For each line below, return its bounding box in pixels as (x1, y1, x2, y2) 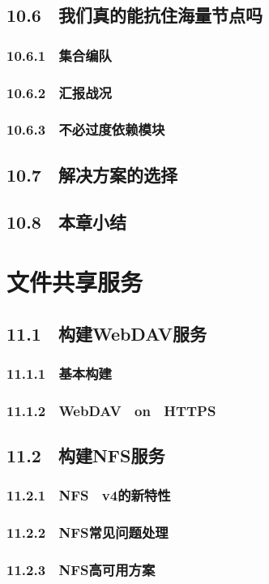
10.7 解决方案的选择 (6, 161, 177, 187)
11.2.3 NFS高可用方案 (6, 560, 156, 580)
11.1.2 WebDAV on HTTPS (6, 400, 216, 420)
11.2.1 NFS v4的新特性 (6, 485, 171, 505)
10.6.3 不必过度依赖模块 (6, 119, 165, 140)
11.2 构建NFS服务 (6, 443, 165, 468)
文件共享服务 (6, 265, 143, 298)
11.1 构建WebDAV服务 (6, 320, 207, 346)
